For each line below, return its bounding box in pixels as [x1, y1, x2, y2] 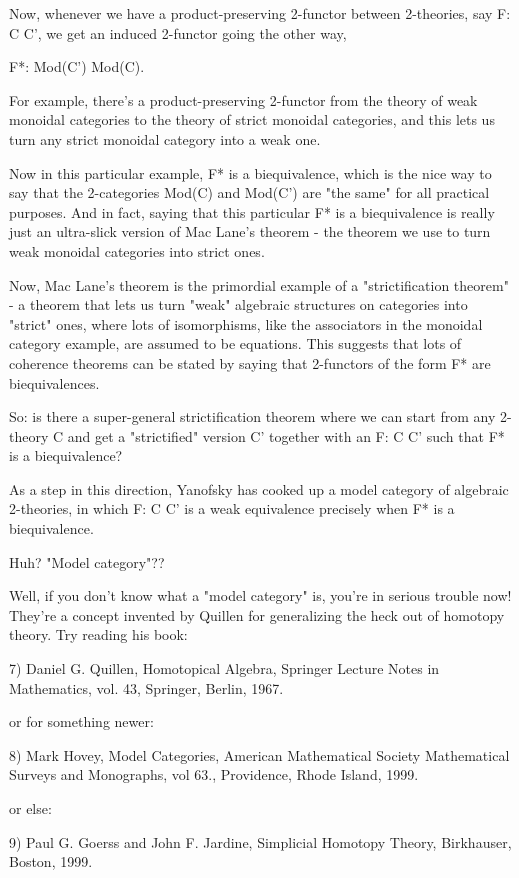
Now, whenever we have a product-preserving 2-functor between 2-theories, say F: [9, 3, 511, 23]
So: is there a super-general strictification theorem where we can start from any [9, 406, 496, 427]
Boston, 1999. [9, 851, 93, 872]
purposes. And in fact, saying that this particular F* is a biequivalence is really [9, 201, 495, 222]
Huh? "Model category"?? [9, 551, 165, 572]
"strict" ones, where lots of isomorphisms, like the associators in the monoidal [9, 313, 483, 334]
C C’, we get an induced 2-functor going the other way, [9, 22, 347, 43]
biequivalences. [9, 372, 100, 393]
